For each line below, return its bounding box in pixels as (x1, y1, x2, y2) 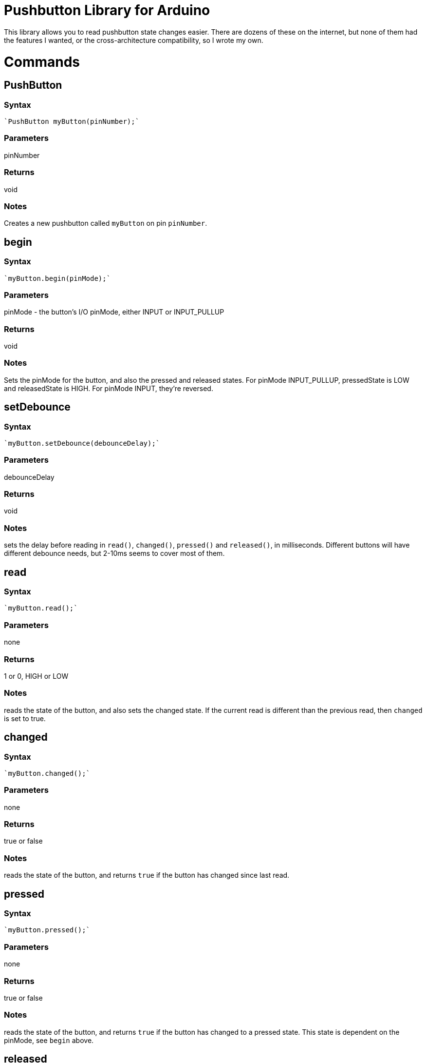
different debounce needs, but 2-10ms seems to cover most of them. (4, 549, 225, 558)
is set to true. (4, 714, 46, 723)
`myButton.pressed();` (4, 926, 91, 934)
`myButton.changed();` (4, 769, 91, 777)
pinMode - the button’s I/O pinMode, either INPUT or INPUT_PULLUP (4, 308, 224, 316)
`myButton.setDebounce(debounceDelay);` (4, 439, 160, 447)
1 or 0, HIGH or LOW (4, 671, 69, 680)
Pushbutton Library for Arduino (4, 2, 210, 19)
